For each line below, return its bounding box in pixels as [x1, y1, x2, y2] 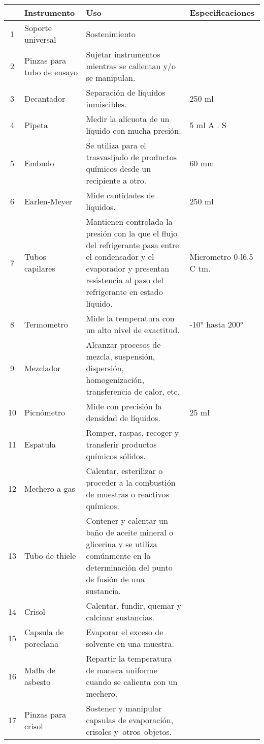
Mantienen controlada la [86, 216, 173, 227]
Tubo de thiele [24, 550, 76, 561]
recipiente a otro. [86, 174, 147, 186]
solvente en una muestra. [86, 638, 174, 649]
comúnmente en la [86, 550, 151, 561]
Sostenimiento [86, 27, 136, 40]
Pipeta [24, 118, 48, 131]
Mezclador [24, 362, 61, 374]
